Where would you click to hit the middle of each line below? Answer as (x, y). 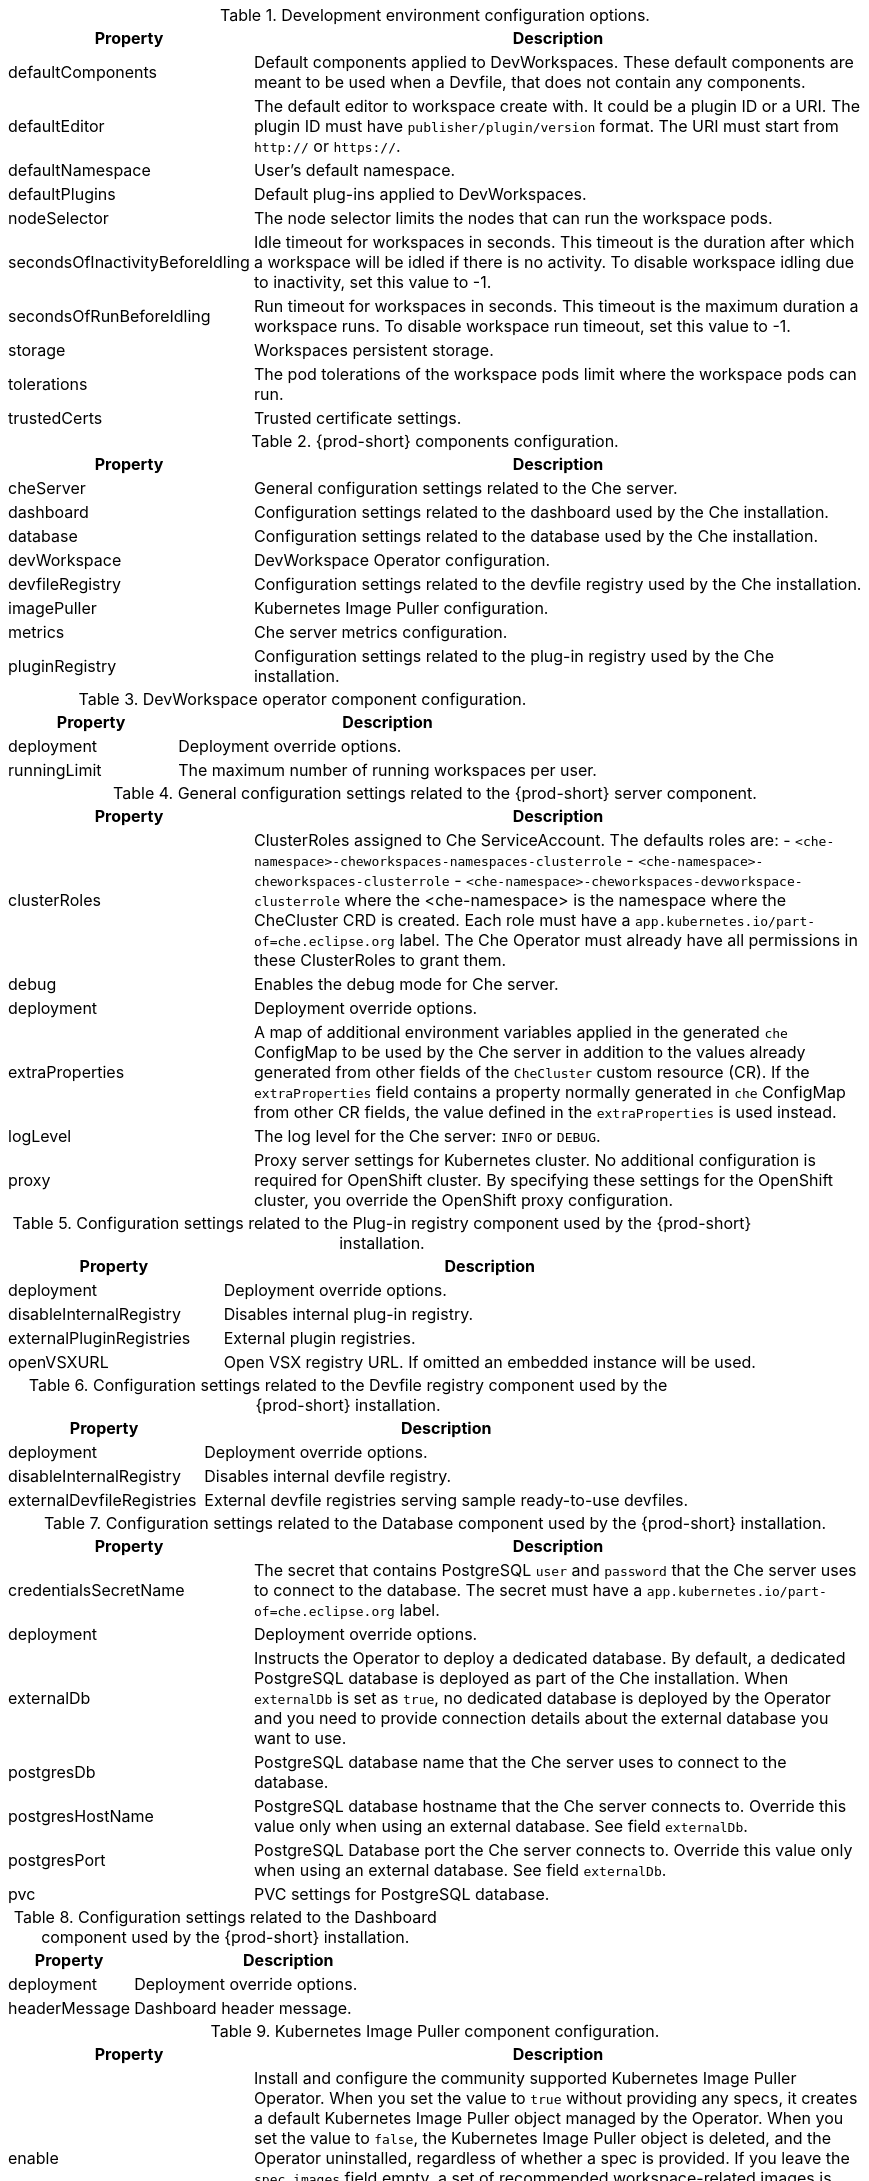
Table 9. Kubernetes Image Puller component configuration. (435, 2031)
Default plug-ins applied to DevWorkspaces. (420, 194)
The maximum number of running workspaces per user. (387, 770)
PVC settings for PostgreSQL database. (401, 1894)
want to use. (300, 1738)
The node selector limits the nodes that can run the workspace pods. (513, 218)
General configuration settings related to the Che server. (465, 488)
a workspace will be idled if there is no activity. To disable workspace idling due (553, 262)
